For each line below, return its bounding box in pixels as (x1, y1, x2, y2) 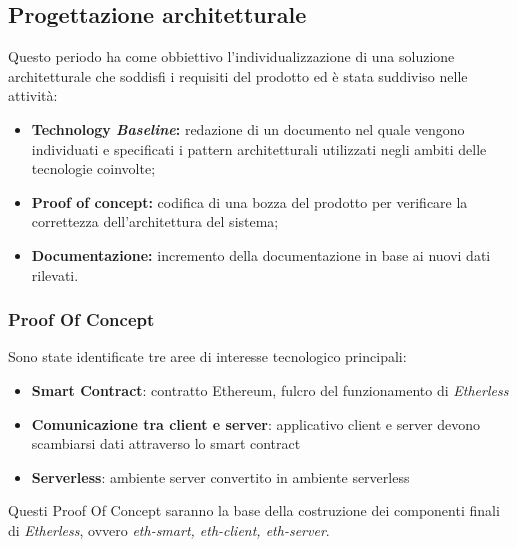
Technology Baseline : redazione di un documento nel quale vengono (31, 118, 465, 139)
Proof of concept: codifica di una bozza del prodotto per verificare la (31, 191, 468, 212)
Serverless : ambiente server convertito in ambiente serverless (31, 466, 410, 487)
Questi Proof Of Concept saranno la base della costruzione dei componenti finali (8, 500, 500, 521)
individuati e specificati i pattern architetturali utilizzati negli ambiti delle (31, 138, 487, 159)
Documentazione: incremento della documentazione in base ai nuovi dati (31, 244, 491, 265)
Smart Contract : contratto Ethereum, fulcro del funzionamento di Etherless (31, 379, 509, 400)
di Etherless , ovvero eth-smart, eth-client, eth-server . (8, 519, 330, 540)
